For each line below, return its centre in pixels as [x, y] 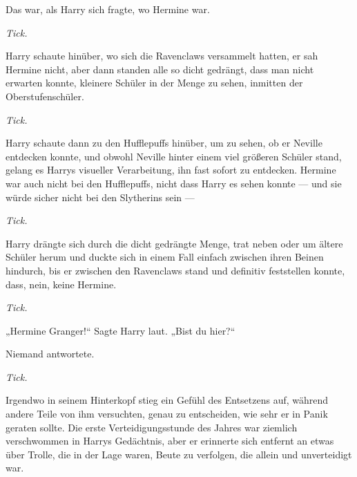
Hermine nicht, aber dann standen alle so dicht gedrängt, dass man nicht [160, 69]
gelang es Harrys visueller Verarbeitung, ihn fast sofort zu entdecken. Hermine [171, 170]
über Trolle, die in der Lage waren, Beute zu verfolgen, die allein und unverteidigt [179, 454]
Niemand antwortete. [50, 354]
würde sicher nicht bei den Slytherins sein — [100, 197]
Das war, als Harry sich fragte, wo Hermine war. [108, 9]
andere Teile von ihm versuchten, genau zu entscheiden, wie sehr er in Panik [167, 414]
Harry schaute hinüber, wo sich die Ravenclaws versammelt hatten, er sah [162, 56]
